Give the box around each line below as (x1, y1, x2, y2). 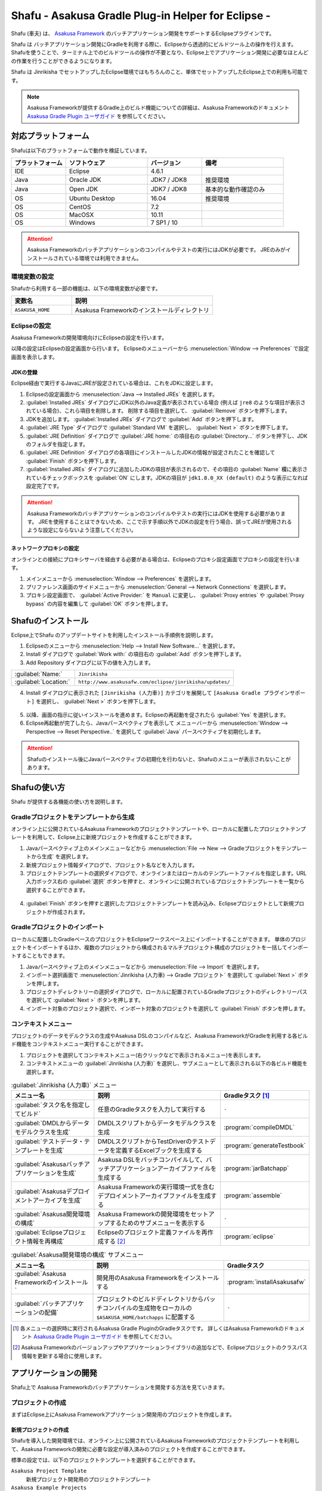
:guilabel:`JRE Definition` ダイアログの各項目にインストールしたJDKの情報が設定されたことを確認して (26, 449, 275, 456)
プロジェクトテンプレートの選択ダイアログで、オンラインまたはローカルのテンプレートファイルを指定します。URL (26, 870, 307, 877)
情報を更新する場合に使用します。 (21, 1352, 105, 1359)
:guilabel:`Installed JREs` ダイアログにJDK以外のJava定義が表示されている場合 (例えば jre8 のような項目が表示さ (26, 398, 306, 406)
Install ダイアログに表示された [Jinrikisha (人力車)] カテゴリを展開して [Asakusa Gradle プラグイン (26, 689, 290, 697)
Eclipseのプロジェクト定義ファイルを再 (97, 1229, 208, 1237)
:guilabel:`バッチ (14, 1299, 61, 1307)
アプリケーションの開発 (11, 1368, 98, 1378)
